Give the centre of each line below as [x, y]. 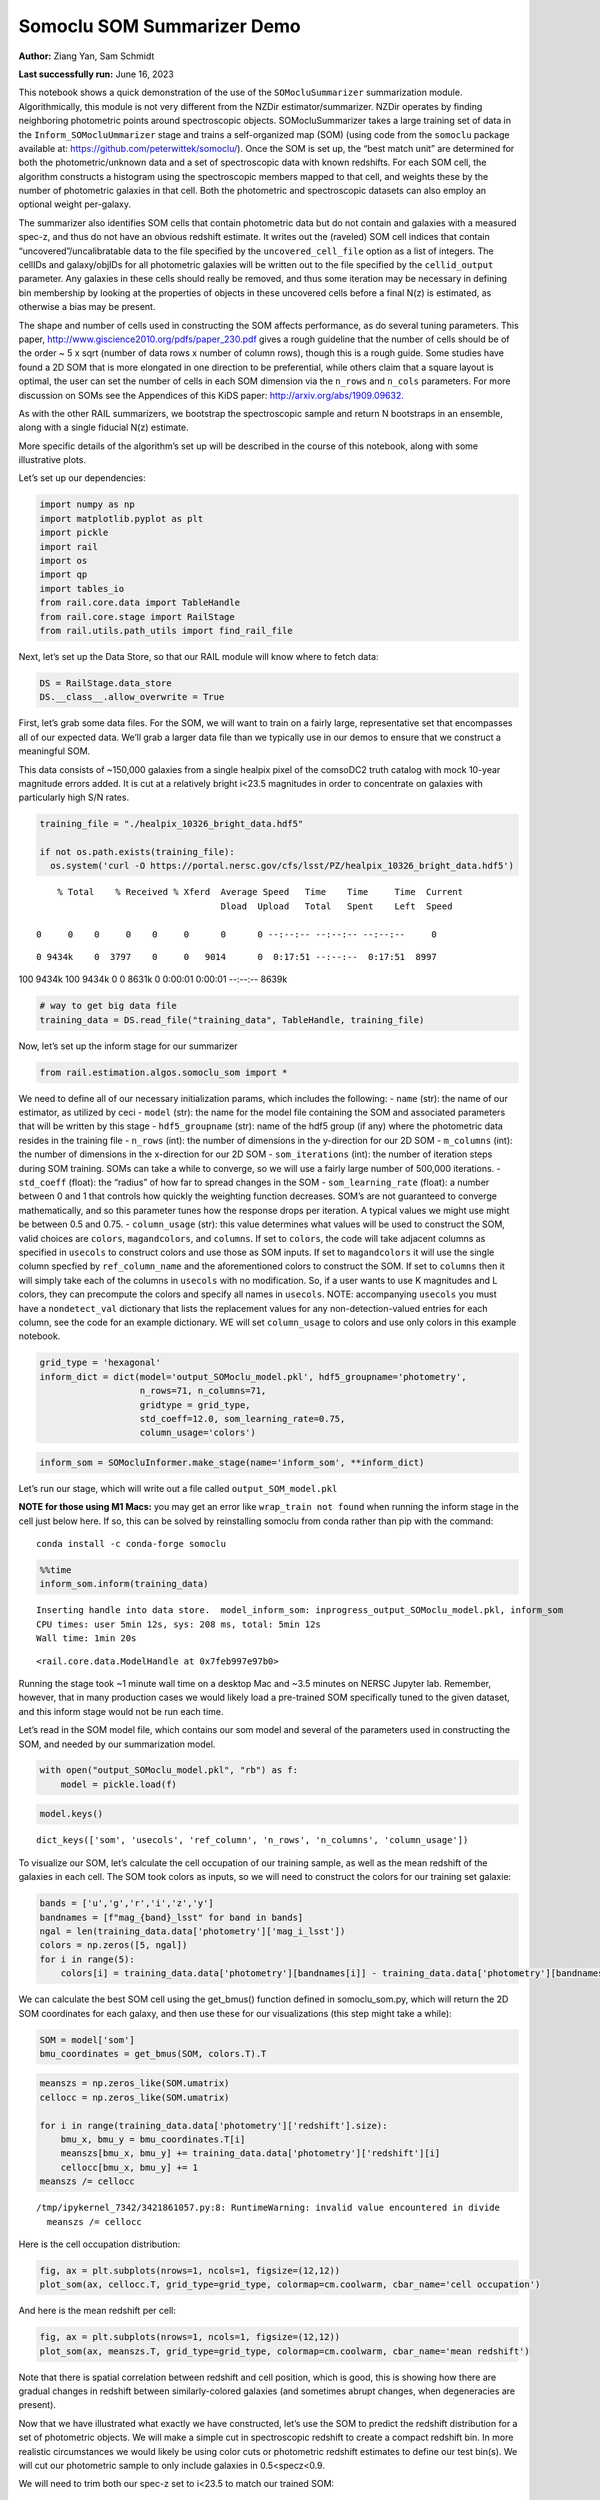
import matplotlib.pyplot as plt [121, 518]
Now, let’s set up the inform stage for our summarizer [128, 1046]
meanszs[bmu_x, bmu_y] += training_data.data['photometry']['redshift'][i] [250, 2153]
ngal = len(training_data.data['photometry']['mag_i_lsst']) [192, 1931]
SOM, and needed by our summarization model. [117, 1744]
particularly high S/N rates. [74, 797]
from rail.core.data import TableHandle [139, 603]
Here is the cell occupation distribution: [99, 2244]
